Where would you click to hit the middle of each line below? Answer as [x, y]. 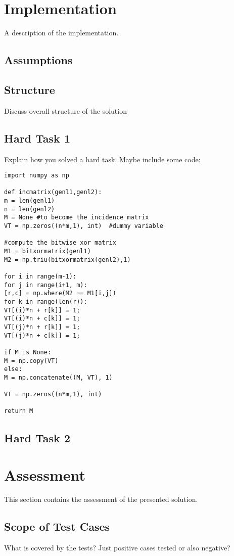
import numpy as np [37, 176]
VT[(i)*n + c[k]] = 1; [42, 319]
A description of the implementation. [61, 33]
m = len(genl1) [30, 201]
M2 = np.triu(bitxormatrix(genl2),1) [67, 260]
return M [19, 411]
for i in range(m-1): [40, 276]
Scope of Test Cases [57, 526]
